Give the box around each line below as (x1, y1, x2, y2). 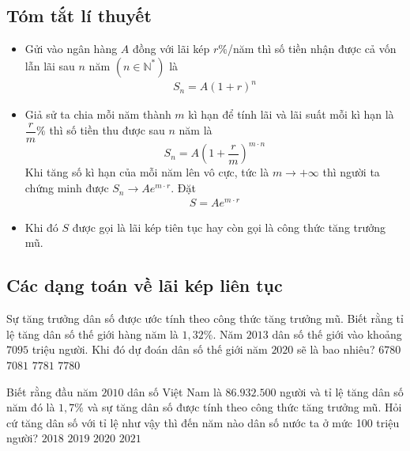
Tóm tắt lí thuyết (6, 3, 152, 28)
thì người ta (322, 164, 380, 180)
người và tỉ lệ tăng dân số (280, 383, 404, 400)
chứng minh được (24, 180, 109, 196)
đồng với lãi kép (133, 40, 210, 57)
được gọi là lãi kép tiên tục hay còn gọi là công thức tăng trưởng (72, 218, 386, 235)
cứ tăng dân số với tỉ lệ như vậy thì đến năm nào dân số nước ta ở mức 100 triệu (6, 414, 400, 430)
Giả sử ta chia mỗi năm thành (24, 106, 171, 123)
